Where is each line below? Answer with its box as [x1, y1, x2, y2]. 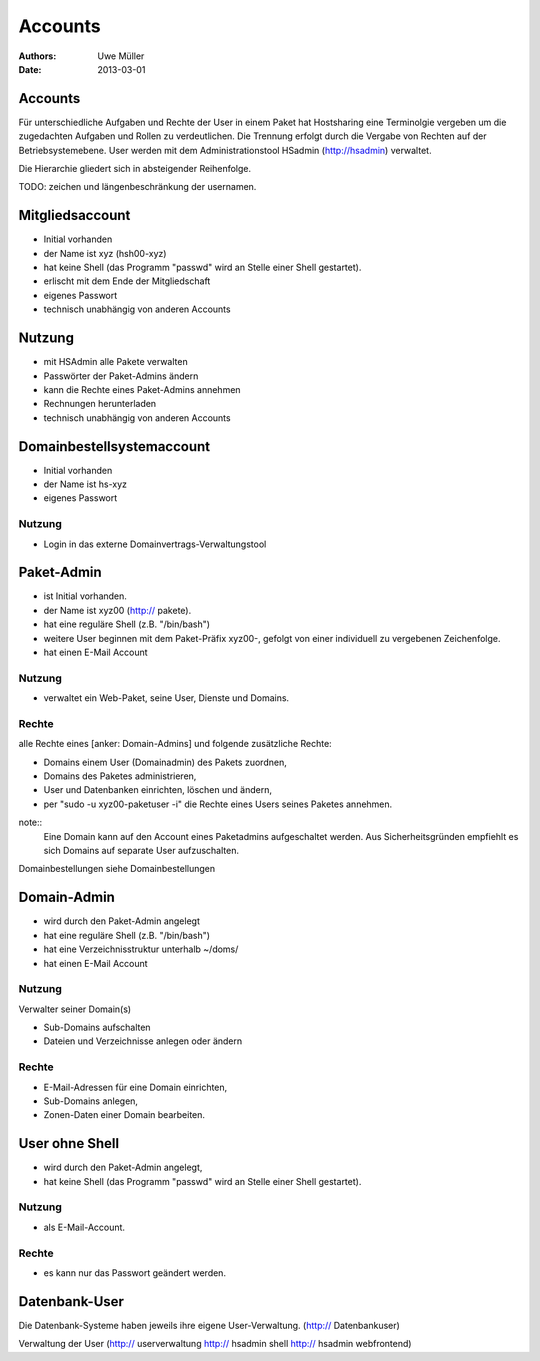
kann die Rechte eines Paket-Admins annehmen [43, 383, 241, 395]
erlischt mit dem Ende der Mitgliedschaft [43, 275, 211, 287]
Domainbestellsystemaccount [18, 438, 210, 455]
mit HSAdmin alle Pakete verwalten [43, 356, 189, 368]
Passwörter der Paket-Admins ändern [43, 370, 199, 382]
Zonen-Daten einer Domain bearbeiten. [43, 1109, 205, 1121]
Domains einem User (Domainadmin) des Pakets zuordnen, [43, 756, 287, 768]
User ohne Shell [18, 1135, 120, 1152]
